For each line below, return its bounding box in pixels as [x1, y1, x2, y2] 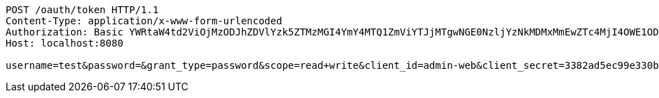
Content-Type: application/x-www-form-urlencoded [6, 15, 283, 26]
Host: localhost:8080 [6, 38, 124, 49]
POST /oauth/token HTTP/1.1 [6, 4, 159, 15]
